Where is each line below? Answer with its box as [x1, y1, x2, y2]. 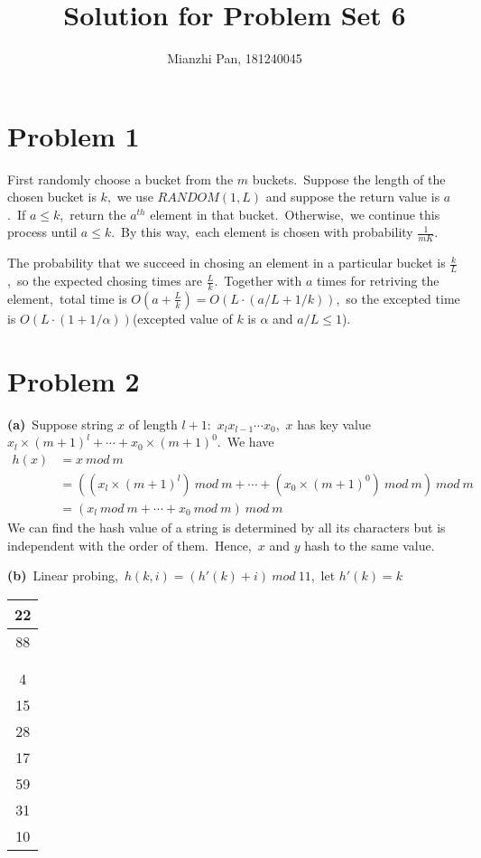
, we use [106, 187, 153, 206]
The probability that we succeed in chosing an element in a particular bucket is [7, 253, 446, 272]
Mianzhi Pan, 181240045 [167, 49, 302, 68]
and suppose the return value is [265, 187, 440, 206]
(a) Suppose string [7, 414, 114, 433]
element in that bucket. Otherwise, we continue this [150, 204, 440, 223]
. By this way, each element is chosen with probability [111, 222, 413, 241]
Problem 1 [7, 117, 140, 154]
